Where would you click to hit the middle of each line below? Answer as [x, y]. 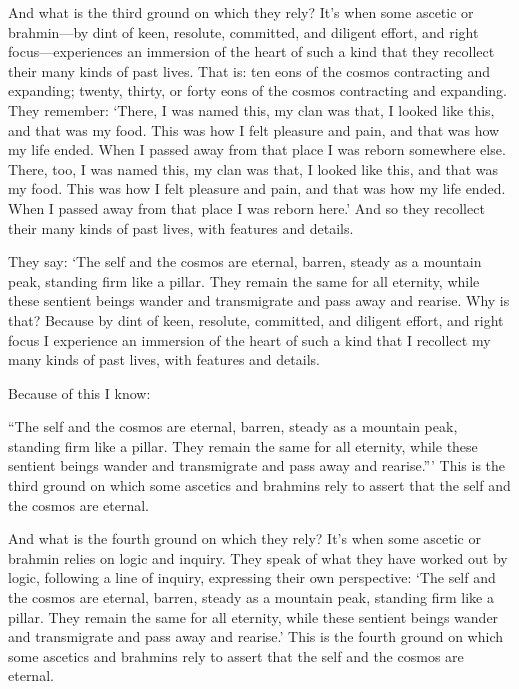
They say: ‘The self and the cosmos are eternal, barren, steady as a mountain [245, 261]
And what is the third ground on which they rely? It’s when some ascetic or [241, 12]
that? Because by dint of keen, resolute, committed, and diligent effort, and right [256, 319]
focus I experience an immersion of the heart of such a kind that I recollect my [249, 339]
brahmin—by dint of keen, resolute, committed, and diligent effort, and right [243, 31]
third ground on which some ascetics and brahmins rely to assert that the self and [259, 485]
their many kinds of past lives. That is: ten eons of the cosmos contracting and [249, 70]
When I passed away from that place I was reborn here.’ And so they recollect [246, 207]
